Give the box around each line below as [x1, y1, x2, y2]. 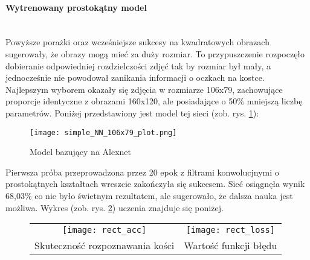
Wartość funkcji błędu [184, 238, 277, 253]
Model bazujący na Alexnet [30, 145, 132, 158]
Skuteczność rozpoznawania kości [34, 238, 175, 253]
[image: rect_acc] [62, 225, 147, 235]
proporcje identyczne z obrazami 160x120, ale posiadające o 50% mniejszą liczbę [5, 95, 303, 107]
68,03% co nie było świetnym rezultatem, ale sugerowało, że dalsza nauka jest [5, 189, 293, 201]
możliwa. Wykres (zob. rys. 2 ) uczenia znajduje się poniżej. [5, 201, 224, 214]
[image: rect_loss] [186, 225, 275, 235]
